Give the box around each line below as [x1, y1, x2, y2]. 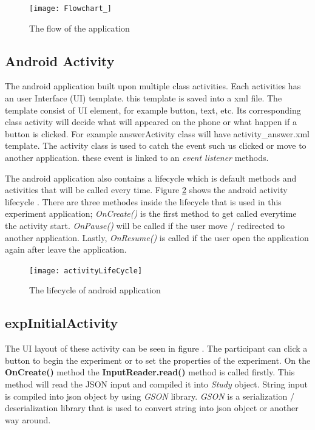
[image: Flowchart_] [29, 4, 112, 13]
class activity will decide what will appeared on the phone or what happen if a [5, 115, 297, 128]
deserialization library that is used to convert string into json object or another [5, 401, 299, 414]
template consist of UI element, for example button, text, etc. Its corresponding [5, 103, 301, 116]
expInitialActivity [5, 313, 118, 332]
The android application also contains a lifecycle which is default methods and [5, 171, 297, 184]
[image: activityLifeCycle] [29, 266, 143, 275]
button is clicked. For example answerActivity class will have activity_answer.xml [5, 127, 310, 140]
